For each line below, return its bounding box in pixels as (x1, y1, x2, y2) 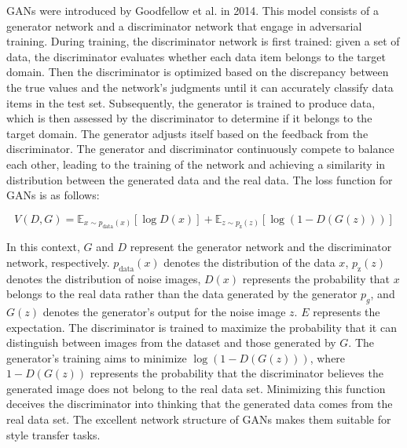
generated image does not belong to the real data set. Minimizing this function (6, 380, 386, 396)
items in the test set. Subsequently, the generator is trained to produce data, (6, 94, 376, 111)
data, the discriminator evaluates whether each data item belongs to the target (6, 48, 386, 64)
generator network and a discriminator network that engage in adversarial (6, 17, 362, 34)
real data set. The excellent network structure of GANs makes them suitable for (6, 411, 391, 428)
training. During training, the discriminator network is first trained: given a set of (6, 33, 400, 49)
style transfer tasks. (6, 426, 101, 443)
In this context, (6, 239, 80, 255)
